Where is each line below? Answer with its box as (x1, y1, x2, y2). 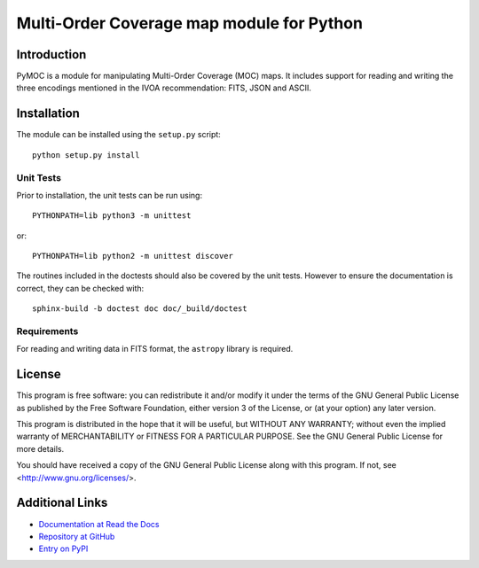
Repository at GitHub (38, 531, 115, 541)
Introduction (16, 47, 87, 62)
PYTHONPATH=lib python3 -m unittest (32, 211, 192, 221)
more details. (16, 443, 65, 454)
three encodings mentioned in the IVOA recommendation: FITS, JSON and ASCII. (16, 82, 312, 93)
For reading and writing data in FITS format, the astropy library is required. (16, 344, 294, 354)
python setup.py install (32, 150, 140, 160)
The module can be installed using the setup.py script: (16, 129, 221, 140)
